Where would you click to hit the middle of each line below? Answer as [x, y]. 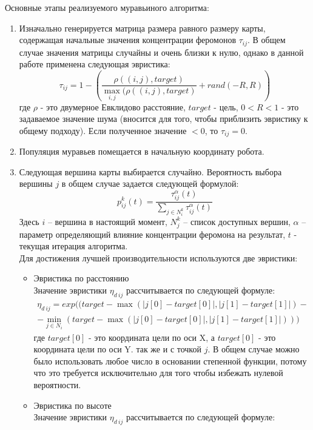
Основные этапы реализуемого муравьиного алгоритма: [107, 7]
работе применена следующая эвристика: [95, 64]
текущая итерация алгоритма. [73, 246]
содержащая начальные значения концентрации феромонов [128, 40]
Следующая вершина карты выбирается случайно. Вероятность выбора [150, 171]
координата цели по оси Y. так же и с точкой [117, 349]
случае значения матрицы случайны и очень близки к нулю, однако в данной [161, 52]
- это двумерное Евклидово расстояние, [113, 106]
